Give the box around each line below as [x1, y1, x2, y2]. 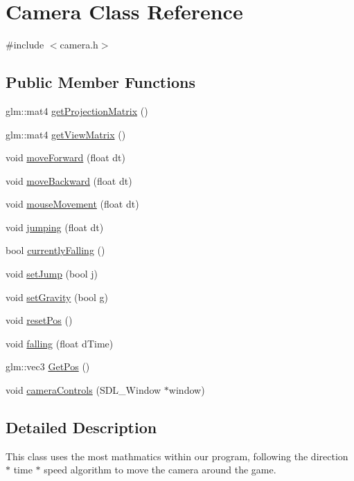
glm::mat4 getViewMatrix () [6, 127, 126, 141]
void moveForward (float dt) [6, 150, 125, 165]
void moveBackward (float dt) [6, 173, 132, 188]
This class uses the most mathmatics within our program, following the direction [6, 448, 348, 463]
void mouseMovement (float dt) [6, 197, 139, 211]
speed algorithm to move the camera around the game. [44, 462, 276, 477]
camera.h [60, 37, 98, 52]
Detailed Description [6, 417, 157, 438]
